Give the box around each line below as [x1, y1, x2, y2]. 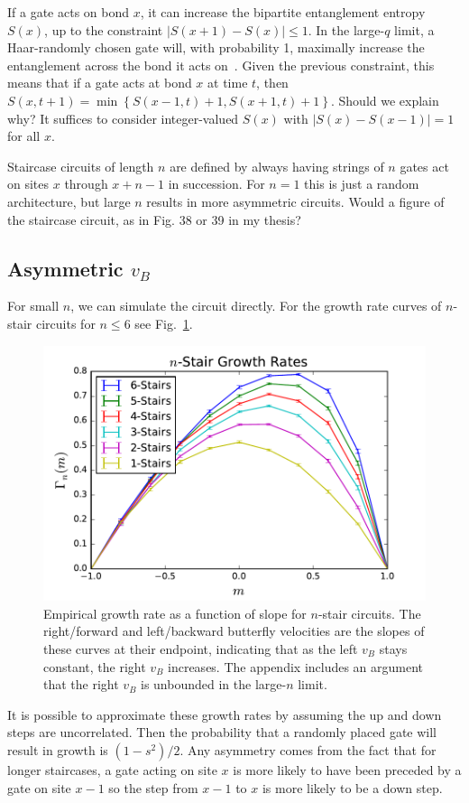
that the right [43, 675, 119, 694]
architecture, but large [7, 191, 131, 210]
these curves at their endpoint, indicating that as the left [43, 639, 358, 658]
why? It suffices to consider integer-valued [7, 108, 239, 127]
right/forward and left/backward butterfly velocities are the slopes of [43, 621, 425, 640]
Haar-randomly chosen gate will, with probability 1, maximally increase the [7, 38, 425, 57]
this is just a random [304, 174, 419, 193]
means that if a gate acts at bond [7, 73, 192, 92]
